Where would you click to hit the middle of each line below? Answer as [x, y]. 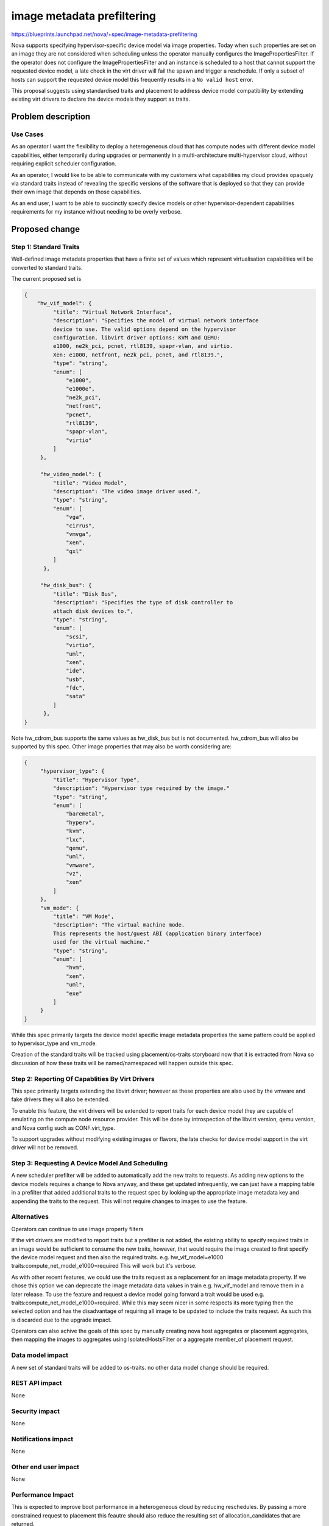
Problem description [51, 117]
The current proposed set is [46, 279]
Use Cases [27, 134]
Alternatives [30, 1217]
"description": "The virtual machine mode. [119, 925]
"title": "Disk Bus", [85, 594]
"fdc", [76, 688]
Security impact [36, 1411]
